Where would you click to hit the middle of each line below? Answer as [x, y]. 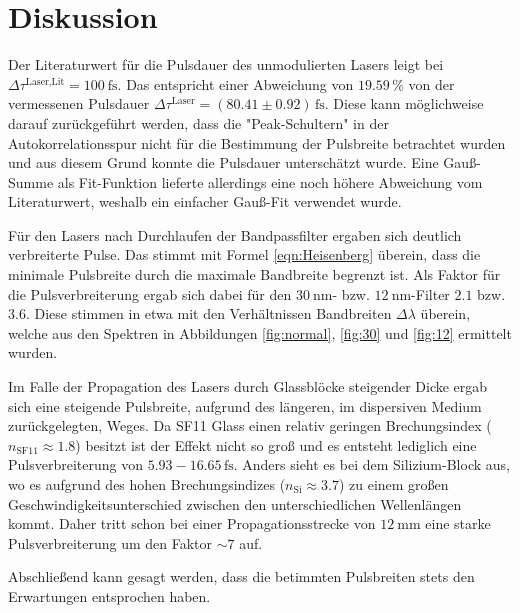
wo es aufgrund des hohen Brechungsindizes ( [147, 484]
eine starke [458, 523]
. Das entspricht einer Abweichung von [235, 83]
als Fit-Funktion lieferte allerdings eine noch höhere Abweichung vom [270, 181]
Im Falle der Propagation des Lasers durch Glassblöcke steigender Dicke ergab [248, 386]
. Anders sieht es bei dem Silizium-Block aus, [371, 464]
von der [431, 83]
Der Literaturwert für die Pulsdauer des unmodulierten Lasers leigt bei [226, 64]
